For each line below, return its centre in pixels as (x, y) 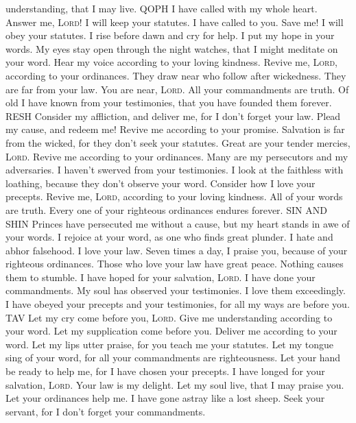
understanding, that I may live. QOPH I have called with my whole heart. (162, 8)
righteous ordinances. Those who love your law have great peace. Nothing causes (175, 264)
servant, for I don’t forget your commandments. (106, 411)
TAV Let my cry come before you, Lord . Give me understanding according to (169, 317)
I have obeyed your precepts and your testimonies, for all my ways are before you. (178, 304)
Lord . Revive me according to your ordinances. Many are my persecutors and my (177, 156)
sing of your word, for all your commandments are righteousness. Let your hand (173, 358)
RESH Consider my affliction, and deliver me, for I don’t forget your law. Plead (173, 116)
